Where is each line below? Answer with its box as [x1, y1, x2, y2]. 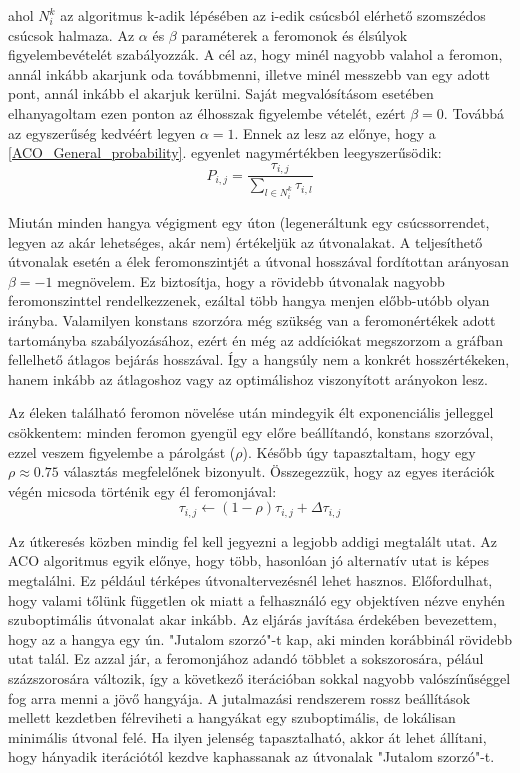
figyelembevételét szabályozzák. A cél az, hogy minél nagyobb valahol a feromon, [8, 44, 503, 65]
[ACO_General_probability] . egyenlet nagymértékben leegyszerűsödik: [8, 142, 442, 163]
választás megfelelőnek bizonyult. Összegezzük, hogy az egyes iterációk [63, 461, 495, 482]
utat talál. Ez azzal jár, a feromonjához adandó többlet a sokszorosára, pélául [8, 648, 484, 669]
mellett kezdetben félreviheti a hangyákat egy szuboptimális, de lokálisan [8, 707, 456, 728]
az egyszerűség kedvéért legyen [8, 122, 196, 143]
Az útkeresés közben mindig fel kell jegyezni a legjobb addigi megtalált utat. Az [8, 530, 498, 551]
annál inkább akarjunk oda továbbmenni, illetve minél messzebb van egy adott [8, 63, 491, 84]
